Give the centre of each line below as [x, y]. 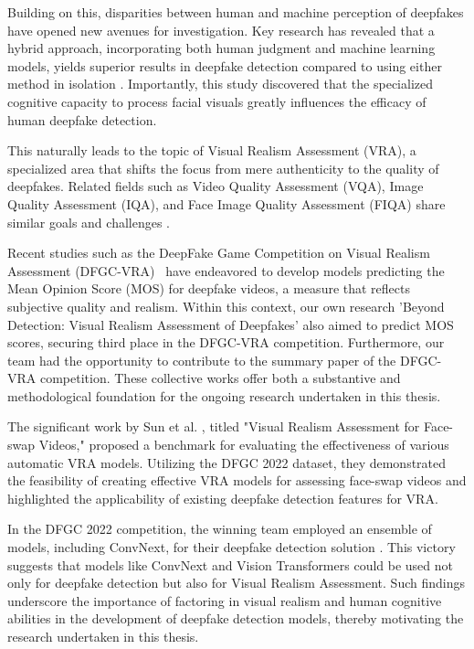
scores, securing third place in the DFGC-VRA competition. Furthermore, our [226, 342]
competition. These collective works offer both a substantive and [220, 378]
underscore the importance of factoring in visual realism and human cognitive [225, 600]
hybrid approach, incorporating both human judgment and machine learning [221, 48]
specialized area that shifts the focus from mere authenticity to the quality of [223, 168]
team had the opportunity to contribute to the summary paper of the [202, 360]
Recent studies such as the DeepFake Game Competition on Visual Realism [219, 253]
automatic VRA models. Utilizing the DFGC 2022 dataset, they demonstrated [227, 462]
